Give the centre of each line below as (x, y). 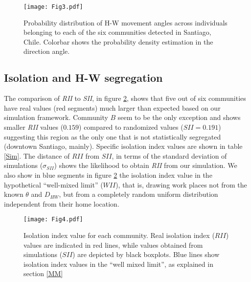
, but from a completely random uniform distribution (138, 194)
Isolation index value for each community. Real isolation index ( (119, 235)
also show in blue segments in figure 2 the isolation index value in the (108, 175)
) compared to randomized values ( (131, 127)
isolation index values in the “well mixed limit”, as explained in (118, 264)
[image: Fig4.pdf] (53, 220)
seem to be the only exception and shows (179, 117)
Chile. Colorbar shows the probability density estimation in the (118, 41)
